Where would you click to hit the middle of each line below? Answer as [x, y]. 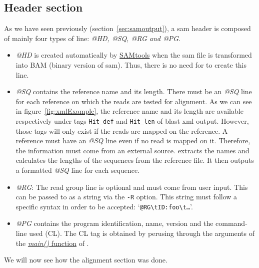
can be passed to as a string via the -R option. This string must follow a [126, 197]
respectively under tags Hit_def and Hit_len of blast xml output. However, [132, 120]
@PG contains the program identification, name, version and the [114, 223]
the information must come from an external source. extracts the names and [132, 150]
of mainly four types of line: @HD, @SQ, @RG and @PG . [92, 38]
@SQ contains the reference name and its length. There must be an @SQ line [134, 91]
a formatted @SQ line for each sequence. [78, 170]
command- [231, 223]
